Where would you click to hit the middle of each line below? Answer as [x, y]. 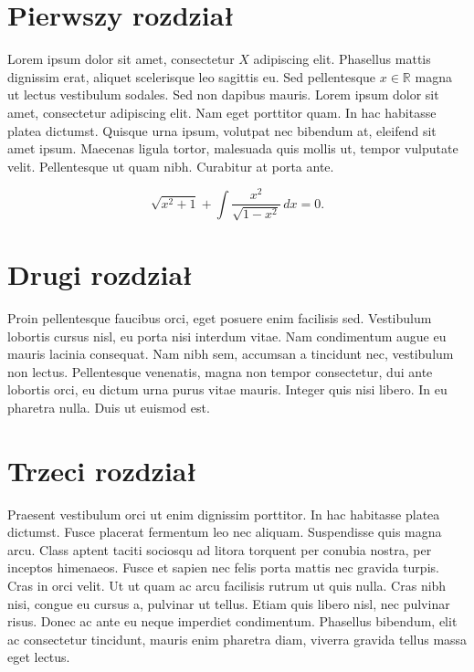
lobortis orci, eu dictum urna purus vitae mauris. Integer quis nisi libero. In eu [227, 389]
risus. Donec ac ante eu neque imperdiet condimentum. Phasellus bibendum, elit [232, 621]
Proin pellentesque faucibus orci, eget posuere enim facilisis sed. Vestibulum [220, 317]
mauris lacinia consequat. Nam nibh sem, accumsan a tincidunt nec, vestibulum [231, 354]
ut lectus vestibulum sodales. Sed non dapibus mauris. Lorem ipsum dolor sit [223, 94]
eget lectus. [39, 657]
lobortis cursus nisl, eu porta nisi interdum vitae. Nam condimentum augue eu [227, 336]
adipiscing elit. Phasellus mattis [342, 59]
